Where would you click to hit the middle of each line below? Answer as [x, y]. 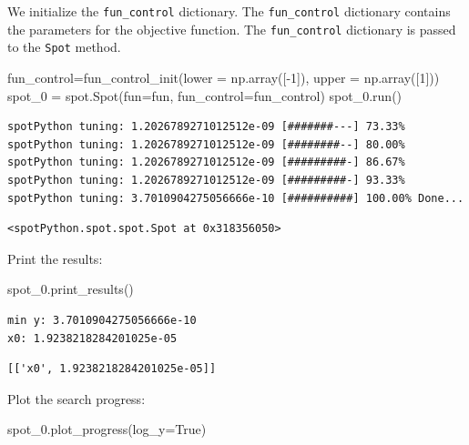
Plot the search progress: [76, 398]
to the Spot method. [64, 47]
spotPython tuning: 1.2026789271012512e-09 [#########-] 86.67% [206, 162]
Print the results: [55, 258]
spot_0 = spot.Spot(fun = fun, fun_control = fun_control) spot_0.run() [205, 95]
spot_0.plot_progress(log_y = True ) [107, 429]
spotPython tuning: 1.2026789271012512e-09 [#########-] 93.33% [206, 180]
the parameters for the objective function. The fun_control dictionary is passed [232, 29]
